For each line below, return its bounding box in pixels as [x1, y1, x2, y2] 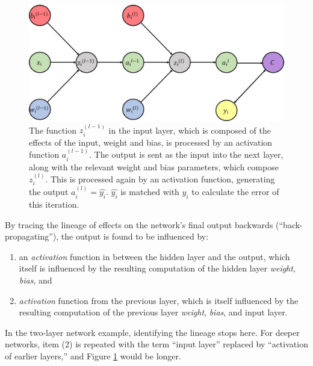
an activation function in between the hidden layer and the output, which [19, 250, 290, 262]
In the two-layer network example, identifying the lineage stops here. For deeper [5, 326, 300, 338]
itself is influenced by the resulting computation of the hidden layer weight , [19, 262, 296, 274]
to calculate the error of [191, 185, 279, 198]
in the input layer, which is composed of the [108, 123, 271, 136]
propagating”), [5, 230, 59, 243]
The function [29, 123, 76, 136]
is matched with [120, 185, 179, 198]
